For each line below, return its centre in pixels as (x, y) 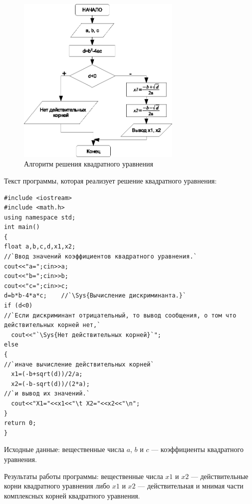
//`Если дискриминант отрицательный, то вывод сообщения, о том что (120, 315)
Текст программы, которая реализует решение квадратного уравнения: (111, 180)
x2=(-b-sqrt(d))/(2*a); (50, 384)
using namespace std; (40, 217)
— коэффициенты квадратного (197, 449)
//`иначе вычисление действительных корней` (79, 364)
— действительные (220, 476)
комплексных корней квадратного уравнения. (72, 495)
